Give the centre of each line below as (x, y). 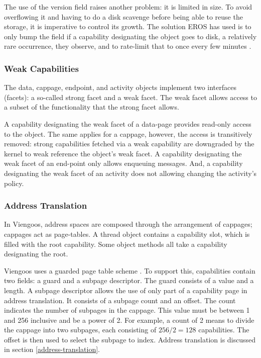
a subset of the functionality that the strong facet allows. (92, 107)
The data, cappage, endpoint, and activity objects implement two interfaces (120, 87)
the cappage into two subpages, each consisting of (80, 330)
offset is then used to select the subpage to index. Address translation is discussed (130, 339)
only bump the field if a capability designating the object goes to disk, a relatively (130, 36)
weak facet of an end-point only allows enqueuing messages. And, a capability (123, 163)
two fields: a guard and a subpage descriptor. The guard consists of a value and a (129, 280)
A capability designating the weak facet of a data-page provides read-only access (128, 123)
